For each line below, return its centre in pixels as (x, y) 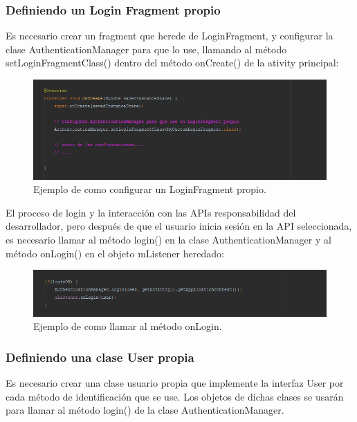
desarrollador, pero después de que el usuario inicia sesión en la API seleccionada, (179, 226)
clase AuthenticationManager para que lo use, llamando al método (146, 49)
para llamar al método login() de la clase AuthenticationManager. (145, 410)
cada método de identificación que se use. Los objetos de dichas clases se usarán (175, 396)
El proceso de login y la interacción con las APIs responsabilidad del (151, 212)
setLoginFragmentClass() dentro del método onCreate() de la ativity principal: (172, 63)
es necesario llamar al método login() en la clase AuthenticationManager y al (168, 240)
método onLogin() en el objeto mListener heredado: (115, 253)
